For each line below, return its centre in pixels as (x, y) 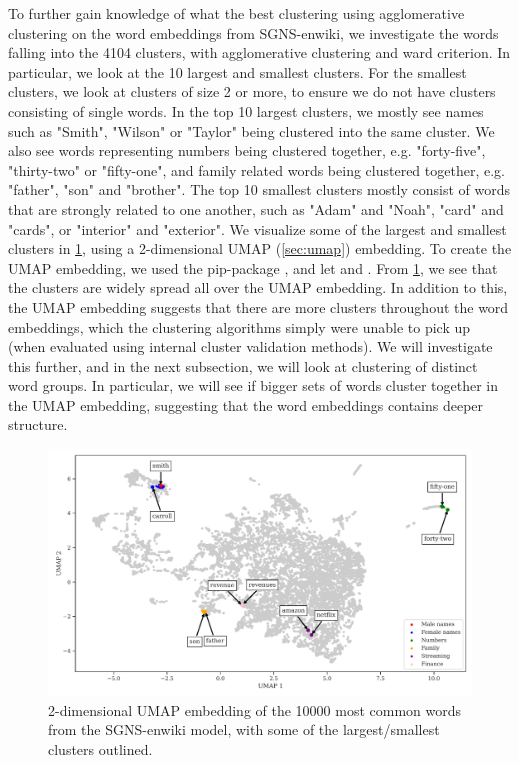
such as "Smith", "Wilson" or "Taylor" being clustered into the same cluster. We (251, 130)
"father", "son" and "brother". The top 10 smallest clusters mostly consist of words (259, 189)
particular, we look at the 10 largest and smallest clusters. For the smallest (237, 71)
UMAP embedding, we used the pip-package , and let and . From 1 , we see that (253, 267)
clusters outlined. (100, 749)
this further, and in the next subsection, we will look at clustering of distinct (243, 365)
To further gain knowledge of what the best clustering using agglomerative (236, 13)
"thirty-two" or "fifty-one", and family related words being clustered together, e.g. (256, 169)
